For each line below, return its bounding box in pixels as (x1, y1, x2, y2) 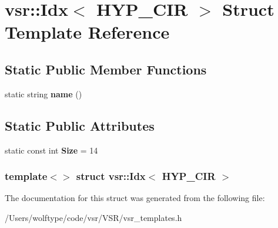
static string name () (5, 87, 82, 100)
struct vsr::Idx (76, 169, 146, 183)
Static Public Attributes (5, 116, 155, 134)
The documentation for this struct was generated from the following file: (5, 192, 265, 204)
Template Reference (5, 20, 170, 44)
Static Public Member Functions (5, 60, 207, 78)
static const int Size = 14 (5, 144, 98, 156)
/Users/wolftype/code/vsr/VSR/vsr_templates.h (5, 211, 182, 223)
